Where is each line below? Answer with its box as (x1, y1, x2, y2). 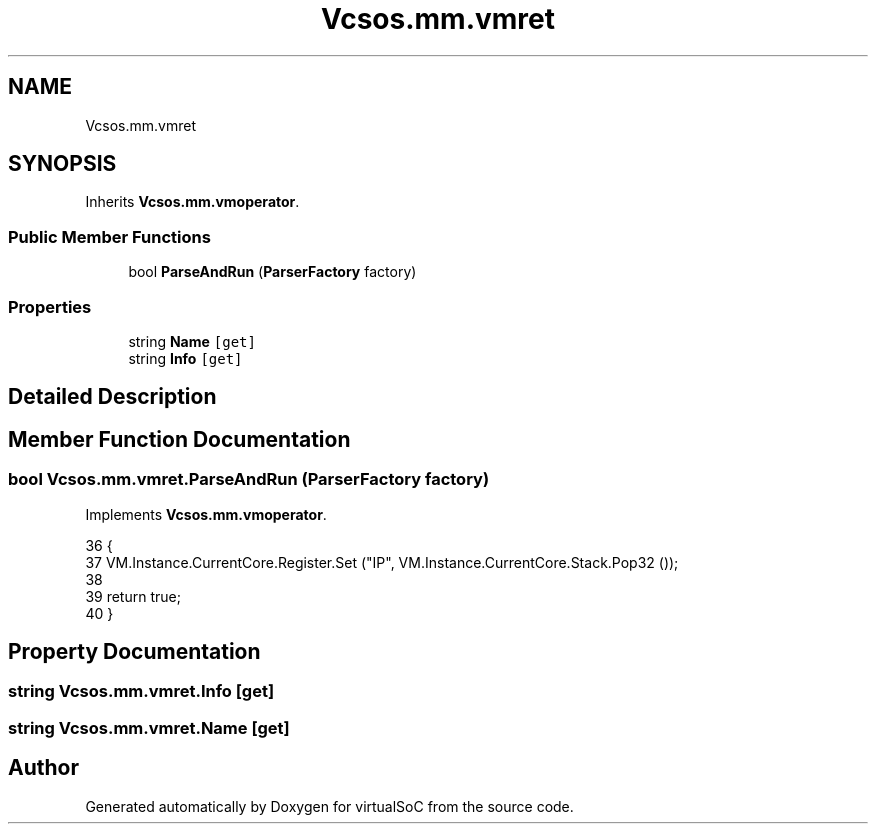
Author (8, 755, 79, 781)
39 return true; (85, 587, 181, 605)
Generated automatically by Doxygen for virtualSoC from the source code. (85, 797, 574, 815)
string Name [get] (128, 332, 256, 350)
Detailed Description (8, 384, 217, 410)
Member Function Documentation (8, 426, 351, 452)
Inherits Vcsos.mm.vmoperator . (85, 193, 300, 211)
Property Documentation (8, 639, 261, 664)
